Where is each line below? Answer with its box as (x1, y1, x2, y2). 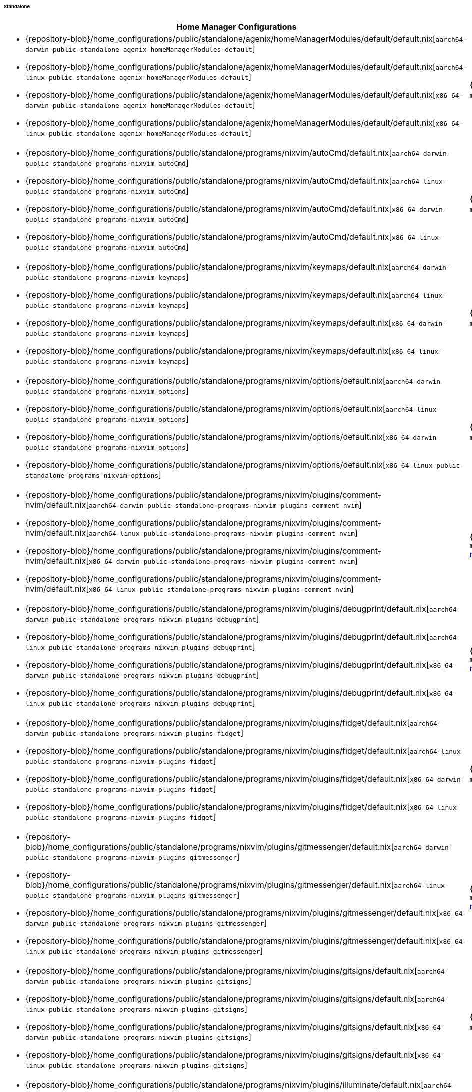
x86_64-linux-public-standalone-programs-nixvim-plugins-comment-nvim (88, 585, 351, 593)
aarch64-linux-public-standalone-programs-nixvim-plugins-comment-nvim (88, 529, 355, 537)
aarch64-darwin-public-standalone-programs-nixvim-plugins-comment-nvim (88, 501, 359, 509)
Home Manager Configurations (176, 21, 297, 32)
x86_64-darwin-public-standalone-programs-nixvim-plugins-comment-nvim (88, 557, 355, 565)
